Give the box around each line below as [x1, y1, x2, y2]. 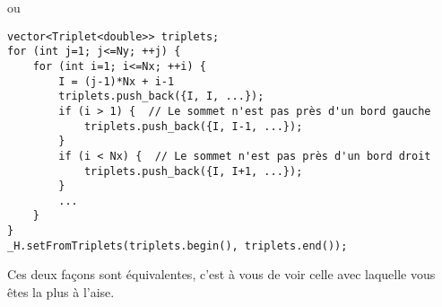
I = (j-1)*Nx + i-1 [58, 75, 175, 88]
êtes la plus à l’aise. [7, 283, 115, 302]
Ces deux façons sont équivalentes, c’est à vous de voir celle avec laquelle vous [7, 265, 436, 284]
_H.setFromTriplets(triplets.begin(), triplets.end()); [7, 239, 348, 252]
